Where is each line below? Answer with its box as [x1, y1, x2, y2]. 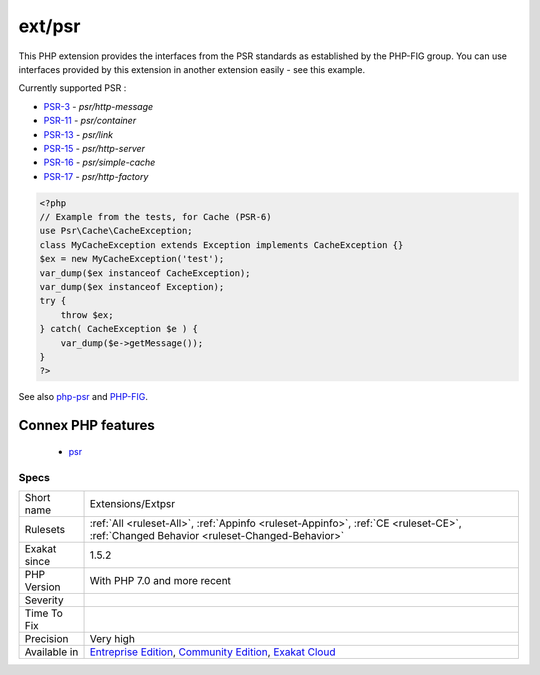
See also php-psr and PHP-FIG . [18, 391, 149, 403]
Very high [89, 631, 135, 645]
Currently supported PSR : [18, 82, 127, 94]
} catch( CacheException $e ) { [39, 323, 199, 335]
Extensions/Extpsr [89, 496, 175, 510]
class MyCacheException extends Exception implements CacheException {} [39, 239, 404, 250]
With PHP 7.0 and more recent [89, 573, 232, 587]
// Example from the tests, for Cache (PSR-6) [39, 211, 272, 223]
